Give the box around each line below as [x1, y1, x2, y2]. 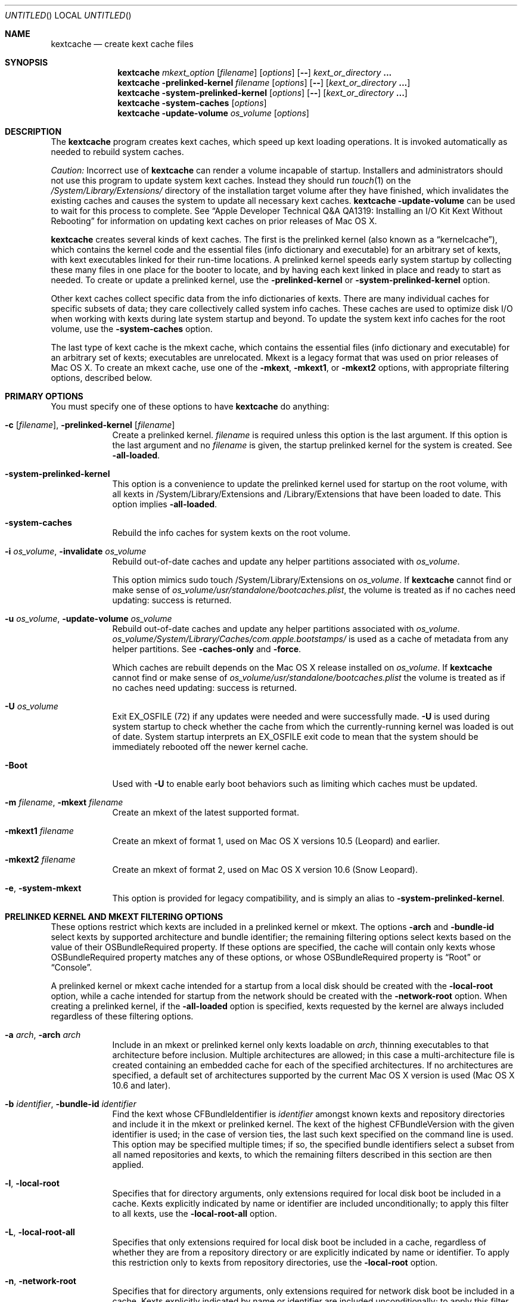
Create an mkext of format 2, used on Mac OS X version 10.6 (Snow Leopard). [112, 864, 418, 875]
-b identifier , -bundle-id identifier [5, 1099, 136, 1109]
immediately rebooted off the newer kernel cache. [112, 742, 309, 752]
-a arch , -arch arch [5, 1030, 81, 1040]
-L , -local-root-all [5, 1227, 75, 1237]
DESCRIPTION [5, 126, 62, 137]
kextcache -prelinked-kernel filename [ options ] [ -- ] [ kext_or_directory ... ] [117, 77, 411, 88]
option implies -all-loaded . [112, 499, 218, 509]
